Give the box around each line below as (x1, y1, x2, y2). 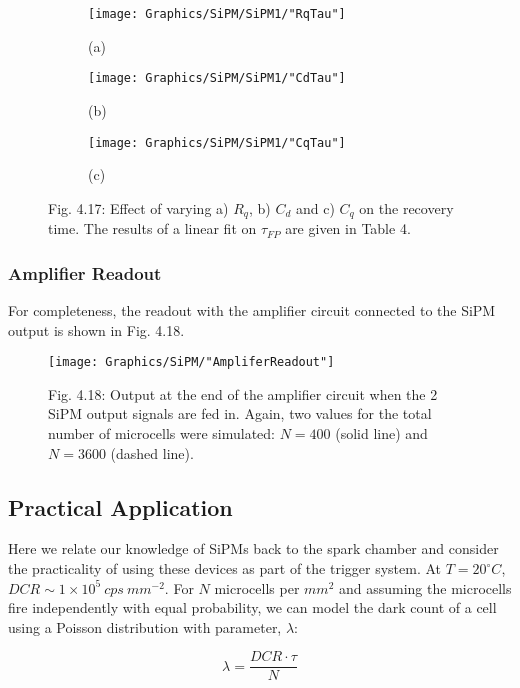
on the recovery (359, 197, 454, 218)
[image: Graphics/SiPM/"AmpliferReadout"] (48, 355, 335, 370)
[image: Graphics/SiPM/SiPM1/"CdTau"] (88, 71, 346, 86)
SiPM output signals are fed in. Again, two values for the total (48, 403, 432, 424)
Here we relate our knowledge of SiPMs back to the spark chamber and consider (8, 538, 499, 559)
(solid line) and (335, 423, 428, 444)
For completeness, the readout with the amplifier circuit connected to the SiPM (8, 300, 496, 321)
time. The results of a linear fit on (48, 218, 257, 239)
